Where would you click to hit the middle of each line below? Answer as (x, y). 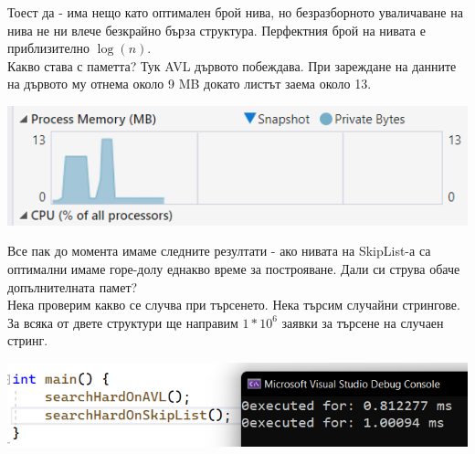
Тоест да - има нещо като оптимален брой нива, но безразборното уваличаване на (235, 12)
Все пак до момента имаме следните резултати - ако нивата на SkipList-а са (219, 251)
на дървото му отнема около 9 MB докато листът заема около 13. (190, 84)
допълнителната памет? (73, 286)
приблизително (49, 48)
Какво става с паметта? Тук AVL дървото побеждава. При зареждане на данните (232, 65)
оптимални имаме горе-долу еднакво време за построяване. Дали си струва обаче (234, 268)
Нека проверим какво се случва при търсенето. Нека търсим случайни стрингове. (234, 305)
